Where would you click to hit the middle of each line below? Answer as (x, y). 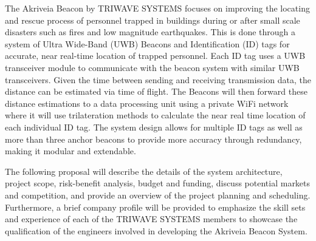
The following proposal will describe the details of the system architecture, (144, 171)
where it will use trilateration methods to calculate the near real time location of (155, 115)
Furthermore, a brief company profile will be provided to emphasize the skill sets (155, 207)
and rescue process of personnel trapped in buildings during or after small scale (153, 20)
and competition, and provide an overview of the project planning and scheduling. (158, 195)
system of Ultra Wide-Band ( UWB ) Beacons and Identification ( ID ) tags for (147, 43)
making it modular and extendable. (70, 151)
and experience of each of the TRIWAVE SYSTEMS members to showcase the (151, 219)
